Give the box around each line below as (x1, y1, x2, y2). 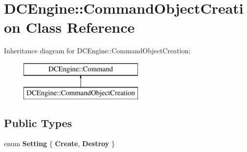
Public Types (4, 115, 72, 130)
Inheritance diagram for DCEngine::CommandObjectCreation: (4, 45, 191, 56)
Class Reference (25, 17, 135, 37)
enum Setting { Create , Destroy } (4, 138, 115, 149)
